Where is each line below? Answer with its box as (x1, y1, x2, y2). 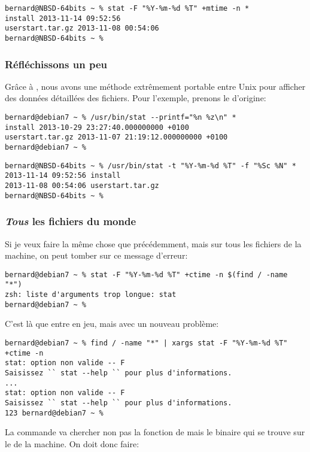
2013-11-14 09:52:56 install (5, 171, 121, 180)
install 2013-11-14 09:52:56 (5, 14, 121, 23)
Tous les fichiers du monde (5, 214, 136, 229)
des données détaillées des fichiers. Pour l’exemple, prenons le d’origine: (5, 92, 266, 104)
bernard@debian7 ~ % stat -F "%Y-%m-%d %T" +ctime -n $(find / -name (5, 270, 288, 279)
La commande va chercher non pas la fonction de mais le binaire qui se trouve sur (5, 426, 305, 438)
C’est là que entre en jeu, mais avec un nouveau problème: (5, 317, 219, 330)
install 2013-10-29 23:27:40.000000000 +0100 (5, 123, 189, 132)
